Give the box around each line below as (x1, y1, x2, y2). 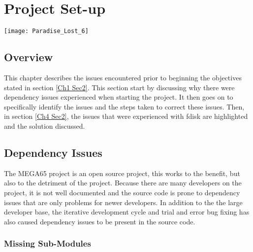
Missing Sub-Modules (4, 237, 91, 250)
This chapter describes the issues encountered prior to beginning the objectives (4, 72, 242, 82)
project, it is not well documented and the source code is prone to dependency (4, 187, 240, 197)
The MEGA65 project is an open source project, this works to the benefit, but (4, 168, 240, 178)
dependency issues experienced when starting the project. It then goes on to (4, 92, 233, 102)
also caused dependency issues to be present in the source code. (4, 216, 195, 226)
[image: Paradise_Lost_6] (4, 28, 89, 35)
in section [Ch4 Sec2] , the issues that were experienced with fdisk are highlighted (4, 111, 248, 121)
